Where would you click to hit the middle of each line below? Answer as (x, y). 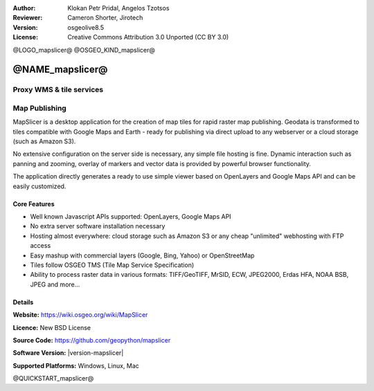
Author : (24, 8)
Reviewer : (28, 18)
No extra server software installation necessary (98, 226)
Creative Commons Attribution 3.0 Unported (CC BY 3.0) (148, 37)
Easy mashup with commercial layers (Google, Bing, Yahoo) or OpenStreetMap (142, 255)
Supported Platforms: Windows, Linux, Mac (76, 365)
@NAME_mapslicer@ (60, 70)
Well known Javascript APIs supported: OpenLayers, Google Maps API (131, 217)
